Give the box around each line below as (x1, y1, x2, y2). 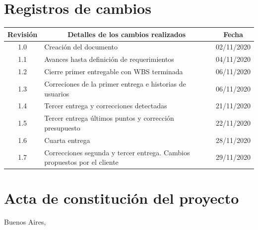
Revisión (7, 29, 38, 39)
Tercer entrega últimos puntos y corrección (44, 113, 174, 123)
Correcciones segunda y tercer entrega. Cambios (44, 147, 190, 157)
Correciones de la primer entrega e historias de (44, 79, 186, 89)
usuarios (44, 88, 69, 98)
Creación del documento (44, 42, 118, 52)
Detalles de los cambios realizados (67, 29, 186, 39)
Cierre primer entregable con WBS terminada (44, 66, 183, 77)
